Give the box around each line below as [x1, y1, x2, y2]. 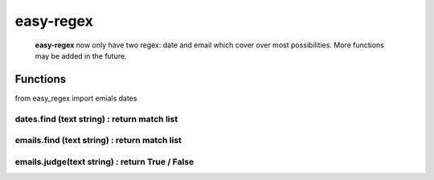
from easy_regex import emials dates [14, 93, 137, 103]
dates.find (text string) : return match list [14, 113, 178, 125]
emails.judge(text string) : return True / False [14, 156, 194, 167]
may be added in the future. [35, 51, 128, 60]
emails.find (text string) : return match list [14, 135, 182, 146]
